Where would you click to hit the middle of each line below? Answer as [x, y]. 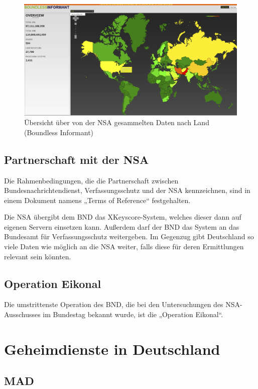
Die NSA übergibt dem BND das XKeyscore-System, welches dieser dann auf [123, 217]
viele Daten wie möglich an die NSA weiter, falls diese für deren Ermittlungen [124, 247]
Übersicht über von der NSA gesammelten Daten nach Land [117, 122]
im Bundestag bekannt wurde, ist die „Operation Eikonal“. [133, 314]
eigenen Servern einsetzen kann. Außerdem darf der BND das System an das [122, 226]
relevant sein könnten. [38, 256]
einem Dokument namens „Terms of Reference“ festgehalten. [97, 200]
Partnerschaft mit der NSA [77, 159]
